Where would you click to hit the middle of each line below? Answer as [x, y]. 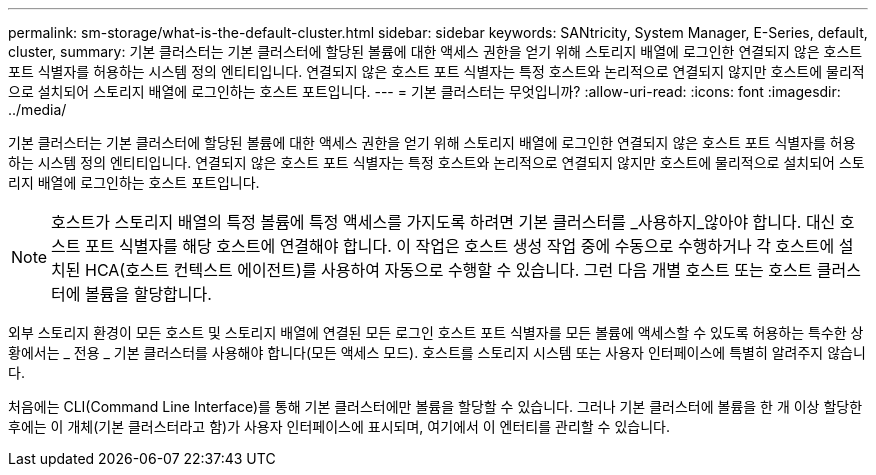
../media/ [37, 109]
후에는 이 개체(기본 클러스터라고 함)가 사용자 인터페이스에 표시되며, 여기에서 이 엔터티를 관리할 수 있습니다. [339, 426]
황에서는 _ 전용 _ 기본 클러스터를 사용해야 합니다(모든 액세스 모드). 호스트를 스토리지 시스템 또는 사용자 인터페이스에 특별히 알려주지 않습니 [437, 352]
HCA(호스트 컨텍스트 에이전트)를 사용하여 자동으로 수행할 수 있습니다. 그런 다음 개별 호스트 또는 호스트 [449, 270]
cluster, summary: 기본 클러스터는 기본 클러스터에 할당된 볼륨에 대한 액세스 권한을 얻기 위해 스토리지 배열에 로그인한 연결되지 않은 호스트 [435, 51]
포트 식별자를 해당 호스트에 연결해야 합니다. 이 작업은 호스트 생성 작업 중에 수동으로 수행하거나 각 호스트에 [460, 246]
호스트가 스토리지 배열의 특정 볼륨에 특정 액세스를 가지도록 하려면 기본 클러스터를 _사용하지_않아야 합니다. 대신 [443, 222]
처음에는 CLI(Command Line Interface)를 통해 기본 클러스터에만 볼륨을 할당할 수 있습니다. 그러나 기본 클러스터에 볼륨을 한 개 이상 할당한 [435, 406]
